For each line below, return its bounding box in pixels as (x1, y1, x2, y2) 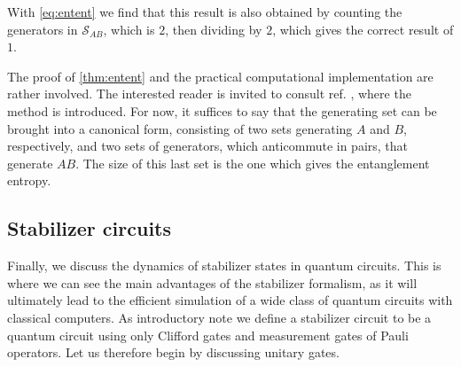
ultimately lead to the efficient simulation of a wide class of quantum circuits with (7, 291, 453, 309)
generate (7, 153, 53, 172)
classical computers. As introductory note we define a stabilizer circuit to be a (7, 308, 432, 326)
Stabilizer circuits (7, 215, 172, 242)
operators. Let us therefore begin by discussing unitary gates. (7, 343, 340, 362)
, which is (103, 20, 155, 38)
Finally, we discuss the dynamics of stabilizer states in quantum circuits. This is (7, 256, 441, 275)
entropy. (7, 171, 51, 190)
